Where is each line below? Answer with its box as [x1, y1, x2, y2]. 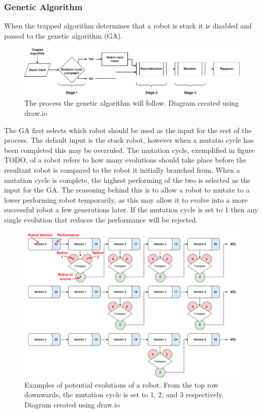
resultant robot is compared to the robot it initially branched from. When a [4, 165, 240, 175]
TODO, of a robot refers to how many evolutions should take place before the [4, 154, 246, 165]
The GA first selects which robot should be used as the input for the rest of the [4, 124, 252, 135]
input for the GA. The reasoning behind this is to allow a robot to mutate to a [4, 184, 250, 195]
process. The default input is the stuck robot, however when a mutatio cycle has [4, 135, 254, 145]
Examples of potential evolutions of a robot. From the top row [24, 379, 219, 390]
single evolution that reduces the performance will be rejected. [4, 214, 198, 225]
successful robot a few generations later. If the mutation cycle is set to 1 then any [4, 204, 258, 215]
